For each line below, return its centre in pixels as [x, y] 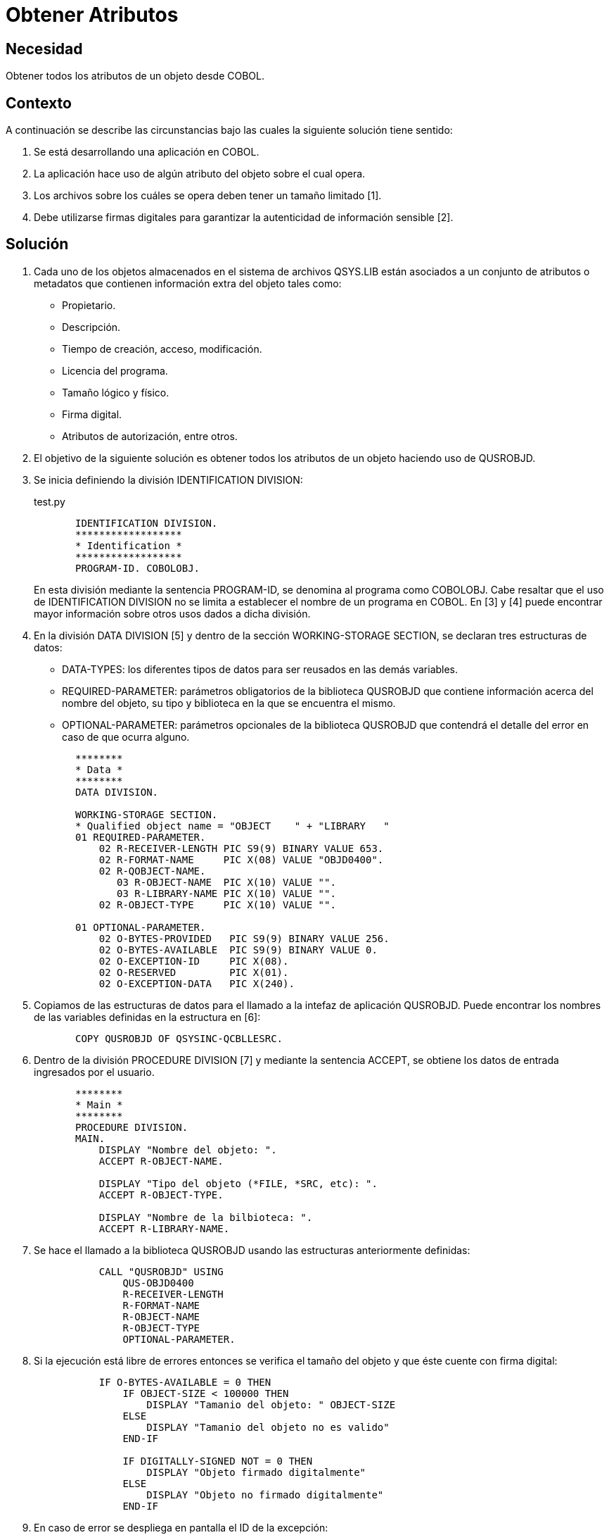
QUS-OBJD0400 [158, 1283]
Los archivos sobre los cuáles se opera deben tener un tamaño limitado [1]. [208, 196]
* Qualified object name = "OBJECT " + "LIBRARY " [232, 826]
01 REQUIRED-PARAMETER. [141, 837]
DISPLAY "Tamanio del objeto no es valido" [268, 1427]
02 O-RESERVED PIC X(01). [194, 972]
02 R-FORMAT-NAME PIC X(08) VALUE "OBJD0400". [241, 859]
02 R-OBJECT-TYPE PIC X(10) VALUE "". [217, 904]
